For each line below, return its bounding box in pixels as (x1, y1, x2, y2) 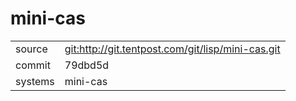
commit (15, 58, 51, 72)
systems (15, 74, 55, 88)
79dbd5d (64, 58, 110, 72)
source (15, 42, 48, 56)
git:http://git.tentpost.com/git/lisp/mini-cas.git (64, 42, 281, 56)
